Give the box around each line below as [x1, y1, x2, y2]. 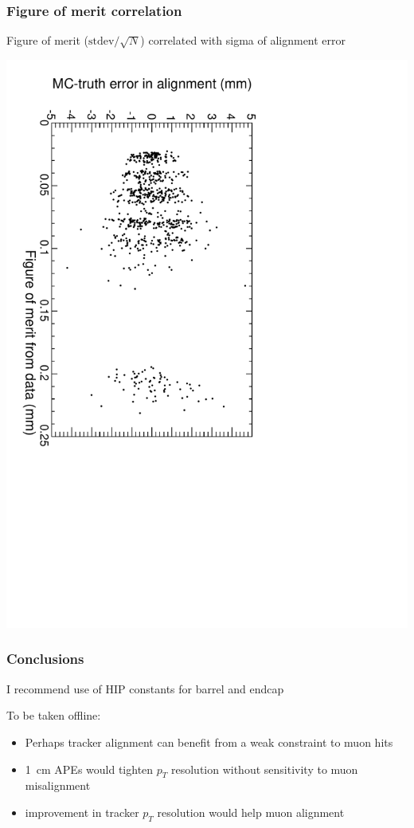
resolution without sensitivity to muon [170, 760, 358, 777]
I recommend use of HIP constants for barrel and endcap [6, 680, 284, 697]
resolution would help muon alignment [157, 803, 345, 820]
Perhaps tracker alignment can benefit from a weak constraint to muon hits [25, 733, 393, 750]
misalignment [25, 777, 91, 794]
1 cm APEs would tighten [25, 760, 154, 777]
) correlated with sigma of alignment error [140, 32, 346, 49]
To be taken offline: [6, 707, 101, 724]
